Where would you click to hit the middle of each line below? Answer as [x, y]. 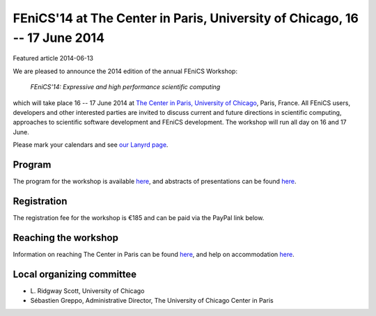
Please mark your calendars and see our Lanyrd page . [91, 145]
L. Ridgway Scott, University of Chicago [87, 291]
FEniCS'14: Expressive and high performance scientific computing [125, 87]
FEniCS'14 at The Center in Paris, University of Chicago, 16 [186, 18]
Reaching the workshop [65, 238]
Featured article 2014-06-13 [53, 58]
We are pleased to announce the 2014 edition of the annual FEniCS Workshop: [125, 71]
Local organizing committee [75, 274]
